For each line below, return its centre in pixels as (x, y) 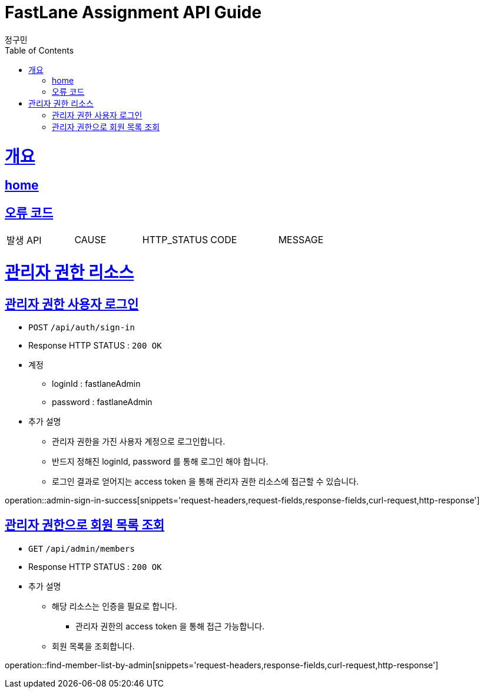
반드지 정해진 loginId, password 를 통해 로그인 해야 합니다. (160, 462)
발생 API (24, 241)
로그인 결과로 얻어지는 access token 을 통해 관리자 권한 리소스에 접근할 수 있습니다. (205, 482)
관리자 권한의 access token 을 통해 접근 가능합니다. (170, 626)
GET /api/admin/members (82, 548)
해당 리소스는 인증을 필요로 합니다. (115, 606)
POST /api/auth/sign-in (82, 328)
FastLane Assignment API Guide (133, 12)
